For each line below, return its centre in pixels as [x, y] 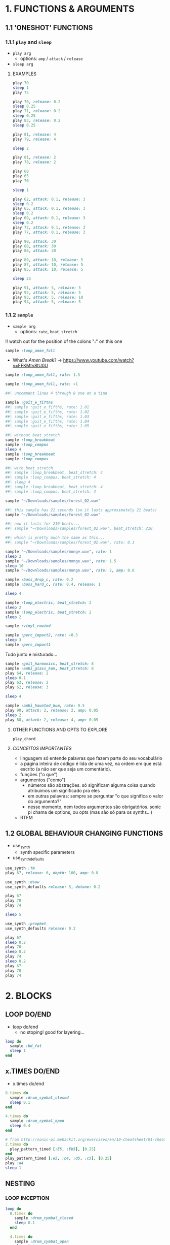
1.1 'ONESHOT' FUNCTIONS [49, 28]
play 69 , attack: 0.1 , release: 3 [49, 218]
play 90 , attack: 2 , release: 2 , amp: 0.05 [52, 710]
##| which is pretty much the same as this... [55, 538]
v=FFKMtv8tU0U [30, 366]
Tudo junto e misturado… [31, 654]
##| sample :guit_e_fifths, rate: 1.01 [47, 407]
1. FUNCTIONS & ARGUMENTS [70, 9]
